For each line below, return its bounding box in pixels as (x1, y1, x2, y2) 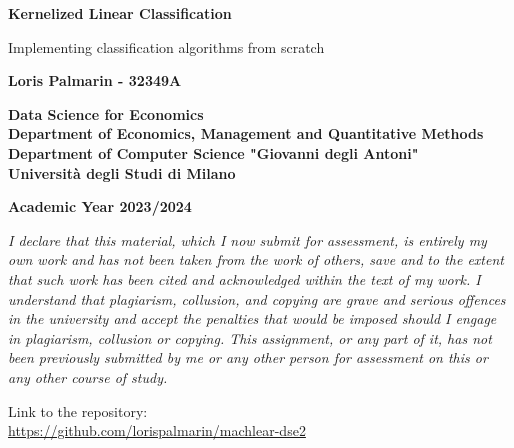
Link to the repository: (8, 400, 148, 421)
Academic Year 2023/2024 (8, 196, 192, 217)
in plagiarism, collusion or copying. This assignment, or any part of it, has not (8, 327, 492, 348)
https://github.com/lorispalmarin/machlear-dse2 (8, 420, 306, 441)
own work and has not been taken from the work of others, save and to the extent (8, 249, 504, 270)
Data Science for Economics (8, 103, 204, 124)
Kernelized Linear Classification (8, 3, 232, 23)
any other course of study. (8, 366, 168, 387)
